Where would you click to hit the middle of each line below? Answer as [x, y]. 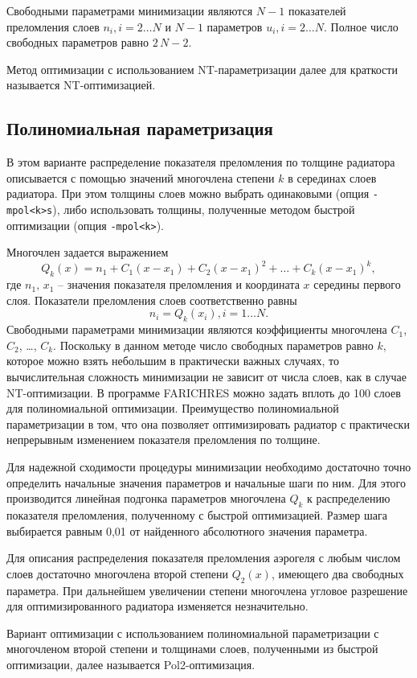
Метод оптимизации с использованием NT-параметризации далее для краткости [202, 69]
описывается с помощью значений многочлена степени [141, 177]
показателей [317, 10]
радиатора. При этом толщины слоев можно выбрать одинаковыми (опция [188, 193]
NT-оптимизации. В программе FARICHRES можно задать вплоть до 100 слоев [204, 392]
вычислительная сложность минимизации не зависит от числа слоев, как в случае [206, 376]
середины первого [357, 284]
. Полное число [361, 26]
